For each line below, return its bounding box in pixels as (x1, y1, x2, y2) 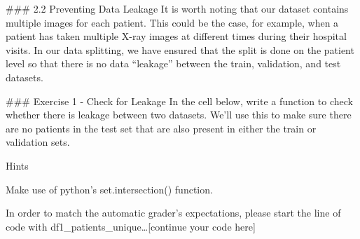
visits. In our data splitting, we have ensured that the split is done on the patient (6, 42, 354, 57)
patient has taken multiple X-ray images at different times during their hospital (6, 29, 347, 43)
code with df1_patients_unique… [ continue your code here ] (6, 219, 256, 233)
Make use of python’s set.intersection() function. (6, 182, 213, 196)
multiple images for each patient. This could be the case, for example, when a (6, 15, 339, 29)
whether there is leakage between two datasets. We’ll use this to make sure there (6, 107, 352, 122)
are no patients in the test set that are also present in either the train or (6, 121, 317, 135)
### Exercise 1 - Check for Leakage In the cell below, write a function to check (6, 93, 353, 108)
